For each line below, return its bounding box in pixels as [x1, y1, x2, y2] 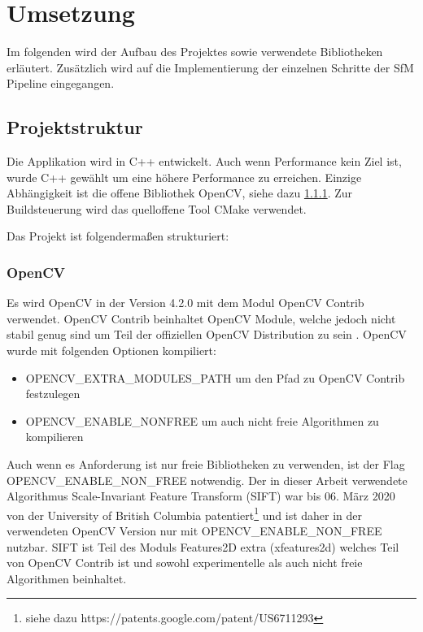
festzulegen [25, 385, 81, 402]
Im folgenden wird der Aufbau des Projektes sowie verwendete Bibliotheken [7, 43, 383, 60]
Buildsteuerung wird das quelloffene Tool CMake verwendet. [7, 200, 307, 217]
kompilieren [25, 428, 84, 445]
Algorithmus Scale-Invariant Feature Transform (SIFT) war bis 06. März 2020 [7, 487, 395, 504]
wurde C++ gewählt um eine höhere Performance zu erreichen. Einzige [7, 168, 362, 185]
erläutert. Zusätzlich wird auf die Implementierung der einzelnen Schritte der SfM [7, 58, 414, 76]
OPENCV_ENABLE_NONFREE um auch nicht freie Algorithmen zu [25, 412, 379, 429]
